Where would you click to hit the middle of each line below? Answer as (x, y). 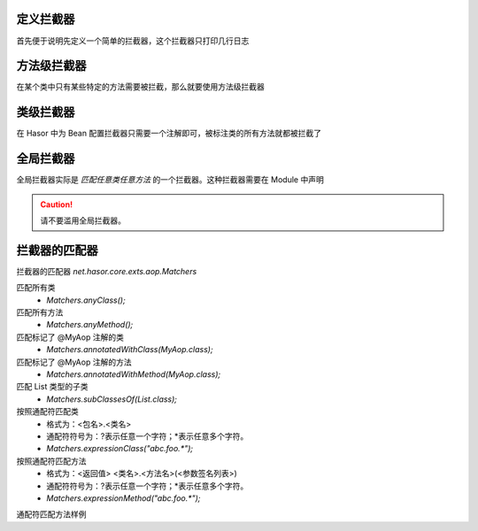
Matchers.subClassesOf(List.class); (112, 399)
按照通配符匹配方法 (51, 461)
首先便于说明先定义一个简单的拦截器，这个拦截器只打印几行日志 (133, 41)
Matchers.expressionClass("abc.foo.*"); (120, 449)
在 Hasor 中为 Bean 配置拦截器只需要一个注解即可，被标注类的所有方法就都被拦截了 (169, 134)
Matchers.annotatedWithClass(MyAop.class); (130, 350)
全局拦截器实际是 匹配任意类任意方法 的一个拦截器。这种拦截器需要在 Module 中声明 (170, 180)
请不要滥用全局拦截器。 (83, 220)
